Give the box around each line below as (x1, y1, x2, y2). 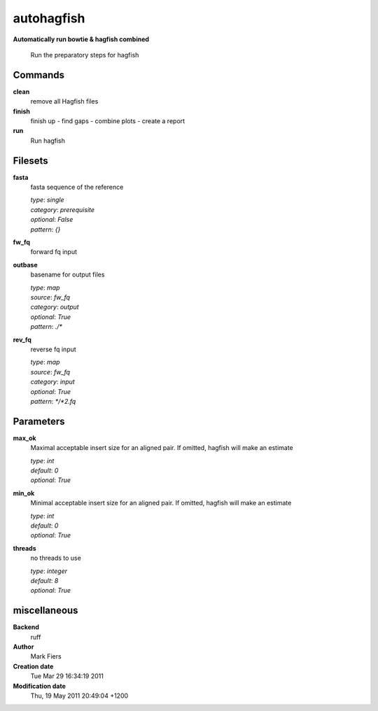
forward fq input (30, 248, 77, 256)
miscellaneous (13, 605, 78, 617)
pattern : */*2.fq (30, 397, 76, 405)
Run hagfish (30, 136, 66, 145)
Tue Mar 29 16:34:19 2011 (30, 672, 104, 680)
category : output (30, 303, 80, 311)
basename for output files (30, 270, 105, 279)
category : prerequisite (30, 205, 94, 213)
